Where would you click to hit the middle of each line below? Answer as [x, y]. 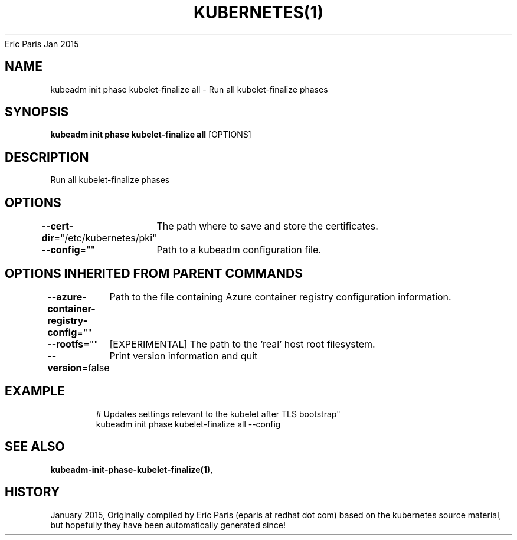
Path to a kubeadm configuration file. [239, 250]
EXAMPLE [35, 391]
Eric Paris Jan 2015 [42, 44]
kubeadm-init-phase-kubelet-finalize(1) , [132, 469]
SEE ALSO [35, 447]
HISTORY [32, 492]
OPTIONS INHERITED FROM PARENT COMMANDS [154, 273]
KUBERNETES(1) [258, 12]
